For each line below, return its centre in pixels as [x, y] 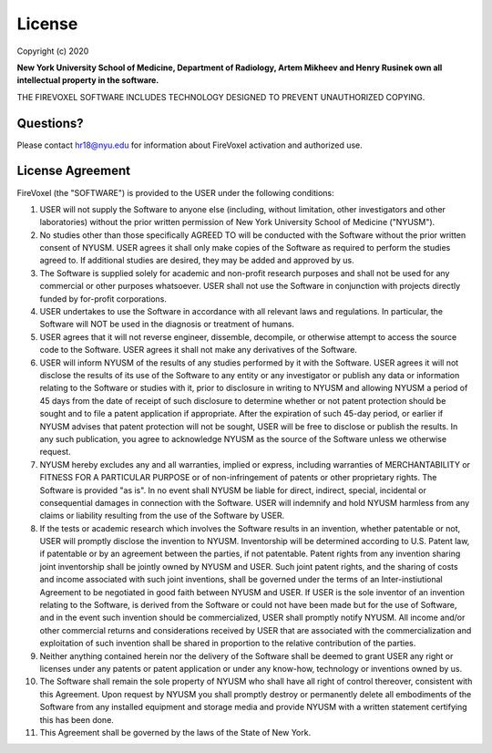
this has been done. [77, 719]
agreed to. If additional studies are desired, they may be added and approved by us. [197, 261]
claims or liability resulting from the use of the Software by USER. [162, 516]
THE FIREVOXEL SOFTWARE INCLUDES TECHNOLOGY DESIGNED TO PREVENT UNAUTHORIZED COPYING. [221, 97]
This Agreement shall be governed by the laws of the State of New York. [175, 732]
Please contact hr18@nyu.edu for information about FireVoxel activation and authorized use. [190, 145]
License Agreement [74, 171]
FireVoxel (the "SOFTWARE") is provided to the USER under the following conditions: [175, 192]
